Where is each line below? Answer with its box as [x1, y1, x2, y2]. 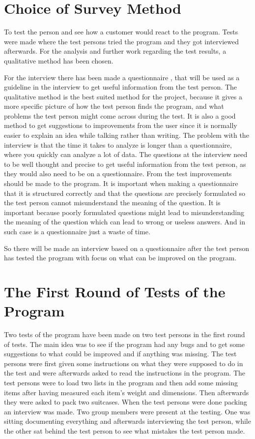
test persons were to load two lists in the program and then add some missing [4, 377, 238, 388]
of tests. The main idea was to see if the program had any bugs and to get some [4, 339, 245, 349]
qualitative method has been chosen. [4, 55, 113, 65]
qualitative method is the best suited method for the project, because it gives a [4, 91, 243, 101]
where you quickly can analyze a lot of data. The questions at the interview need [4, 149, 248, 159]
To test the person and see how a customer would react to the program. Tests [4, 27, 238, 37]
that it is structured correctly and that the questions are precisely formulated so [4, 188, 246, 198]
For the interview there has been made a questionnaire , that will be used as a [4, 72, 240, 82]
